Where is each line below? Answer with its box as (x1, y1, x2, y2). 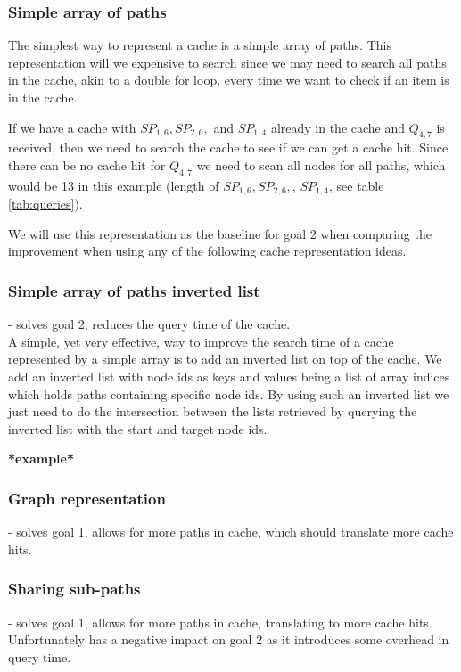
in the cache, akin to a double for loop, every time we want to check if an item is (8, 70, 449, 89)
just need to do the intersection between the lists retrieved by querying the (8, 402, 417, 421)
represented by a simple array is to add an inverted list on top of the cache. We (8, 349, 442, 368)
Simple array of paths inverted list (8, 279, 260, 301)
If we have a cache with (8, 118, 136, 136)
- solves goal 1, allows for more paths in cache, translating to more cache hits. (8, 612, 432, 631)
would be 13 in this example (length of (8, 176, 219, 194)
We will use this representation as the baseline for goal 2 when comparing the (8, 224, 432, 242)
